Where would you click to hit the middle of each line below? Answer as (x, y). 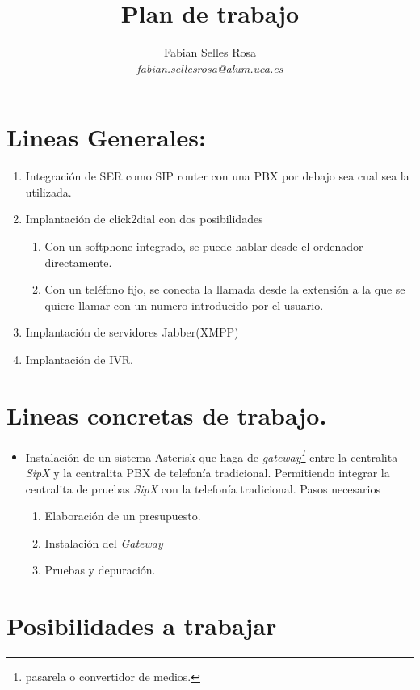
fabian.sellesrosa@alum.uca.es (210, 68)
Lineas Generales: (107, 137)
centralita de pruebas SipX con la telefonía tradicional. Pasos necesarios (203, 488)
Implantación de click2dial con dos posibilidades (144, 219)
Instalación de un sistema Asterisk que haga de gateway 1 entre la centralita (212, 455)
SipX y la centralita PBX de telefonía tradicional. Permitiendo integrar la (208, 472)
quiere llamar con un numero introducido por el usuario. (184, 305)
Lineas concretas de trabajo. (167, 415)
